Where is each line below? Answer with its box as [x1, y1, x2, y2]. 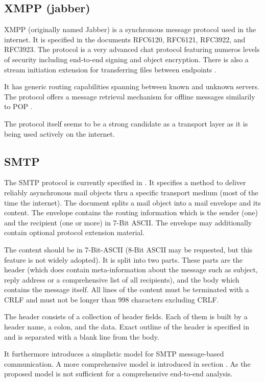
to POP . [4, 101, 33, 112]
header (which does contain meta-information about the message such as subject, [4, 264, 258, 275]
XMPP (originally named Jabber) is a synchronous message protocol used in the [4, 24, 256, 35]
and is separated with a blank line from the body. [4, 331, 159, 342]
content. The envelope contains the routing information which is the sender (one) [4, 207, 258, 218]
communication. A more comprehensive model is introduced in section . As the [4, 358, 251, 369]
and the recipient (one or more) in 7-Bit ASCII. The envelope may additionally [4, 217, 252, 227]
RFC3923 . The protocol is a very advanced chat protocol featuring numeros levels [4, 44, 260, 55]
